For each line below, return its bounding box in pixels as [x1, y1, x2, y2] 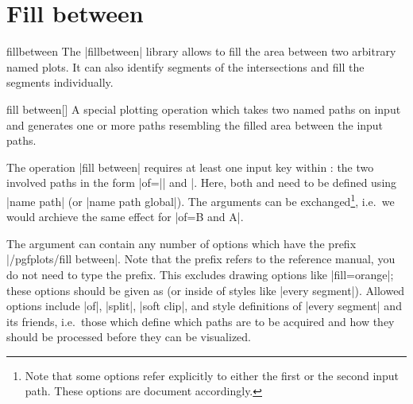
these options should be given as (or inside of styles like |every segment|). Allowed [6, 282, 405, 298]
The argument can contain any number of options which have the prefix [6, 235, 357, 251]
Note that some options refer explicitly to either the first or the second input [25, 367, 399, 383]
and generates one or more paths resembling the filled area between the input [6, 116, 384, 133]
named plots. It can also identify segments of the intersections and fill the [6, 58, 365, 75]
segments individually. [6, 74, 114, 91]
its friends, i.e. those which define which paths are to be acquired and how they [6, 313, 395, 329]
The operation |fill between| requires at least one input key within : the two [6, 158, 374, 175]
